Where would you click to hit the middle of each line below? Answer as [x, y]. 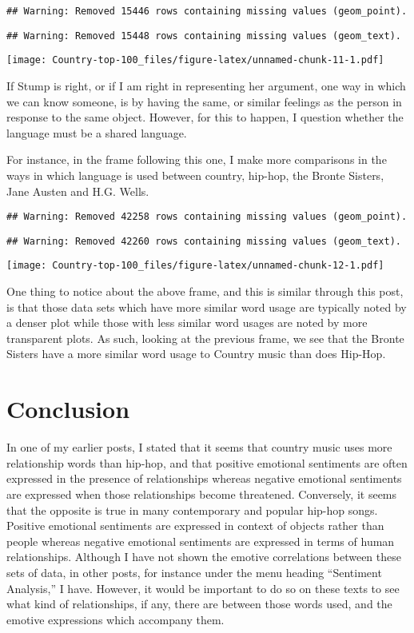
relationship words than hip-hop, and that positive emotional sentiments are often [207, 462]
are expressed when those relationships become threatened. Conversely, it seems [202, 494]
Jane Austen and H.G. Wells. [78, 191]
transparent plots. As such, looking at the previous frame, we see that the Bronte [205, 338]
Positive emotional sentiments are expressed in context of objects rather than [195, 526]
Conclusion [68, 409]
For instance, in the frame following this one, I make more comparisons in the [197, 159]
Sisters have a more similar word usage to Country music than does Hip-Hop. [196, 354]
